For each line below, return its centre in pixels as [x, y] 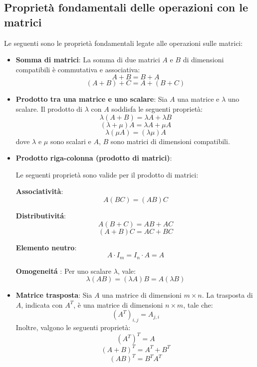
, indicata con [42, 304]
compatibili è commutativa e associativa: [78, 69]
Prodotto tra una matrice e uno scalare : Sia [92, 99]
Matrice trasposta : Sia [54, 295]
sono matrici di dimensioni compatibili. [170, 141]
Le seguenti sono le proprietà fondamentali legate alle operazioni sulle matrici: [124, 43]
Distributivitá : [41, 215]
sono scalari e [71, 141]
